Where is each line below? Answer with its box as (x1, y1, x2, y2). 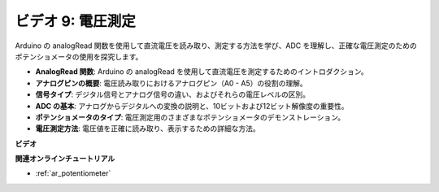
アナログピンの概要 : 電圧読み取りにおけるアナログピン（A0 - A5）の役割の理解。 (35, 78, 308, 88)
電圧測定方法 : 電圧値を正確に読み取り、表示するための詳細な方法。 (35, 124, 260, 133)
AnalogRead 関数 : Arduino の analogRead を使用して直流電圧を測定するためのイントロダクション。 (35, 67, 369, 76)
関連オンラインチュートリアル (15, 154, 115, 164)
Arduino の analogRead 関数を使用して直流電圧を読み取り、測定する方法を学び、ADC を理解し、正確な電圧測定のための (15, 41, 418, 50)
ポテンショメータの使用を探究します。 (15, 51, 143, 61)
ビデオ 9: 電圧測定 (15, 12, 136, 30)
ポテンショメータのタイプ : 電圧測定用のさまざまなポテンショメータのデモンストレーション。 (35, 112, 346, 122)
